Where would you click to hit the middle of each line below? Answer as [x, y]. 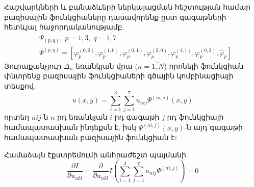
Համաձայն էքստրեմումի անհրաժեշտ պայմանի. [96, 154]
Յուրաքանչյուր [33, 65]
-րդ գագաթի [136, 117]
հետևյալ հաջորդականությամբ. [64, 27]
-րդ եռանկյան [81, 117]
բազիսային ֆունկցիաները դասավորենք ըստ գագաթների [115, 17]
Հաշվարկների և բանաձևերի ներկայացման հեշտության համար [128, 7]
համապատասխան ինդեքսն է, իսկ [70, 127]
